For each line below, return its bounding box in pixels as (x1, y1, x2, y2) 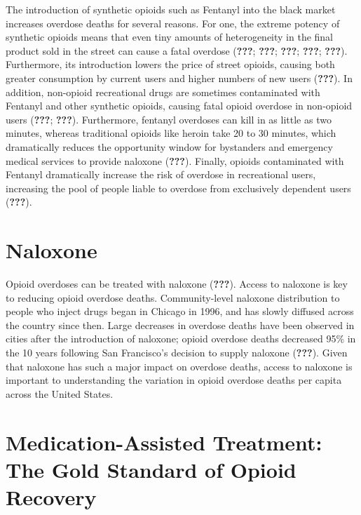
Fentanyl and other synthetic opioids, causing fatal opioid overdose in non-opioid (6, 98, 353, 113)
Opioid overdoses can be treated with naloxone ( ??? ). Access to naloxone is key (6, 276, 348, 291)
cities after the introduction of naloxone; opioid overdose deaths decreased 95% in (6, 331, 356, 346)
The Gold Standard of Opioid (6, 455, 297, 483)
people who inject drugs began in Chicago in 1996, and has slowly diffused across (6, 304, 354, 319)
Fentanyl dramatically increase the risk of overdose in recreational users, (6, 167, 316, 182)
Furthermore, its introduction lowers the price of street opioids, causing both (6, 57, 335, 72)
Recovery (6, 482, 97, 511)
